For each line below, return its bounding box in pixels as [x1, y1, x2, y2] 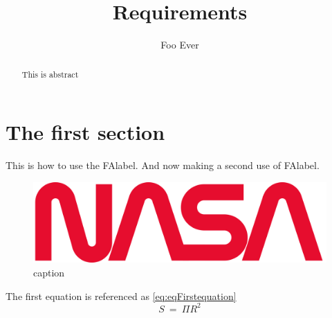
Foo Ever [160, 37, 199, 52]
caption [33, 265, 65, 280]
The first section [6, 118, 165, 146]
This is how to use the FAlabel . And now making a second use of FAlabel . [6, 158, 320, 173]
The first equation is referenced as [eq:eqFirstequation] [6, 288, 237, 303]
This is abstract [21, 68, 79, 80]
